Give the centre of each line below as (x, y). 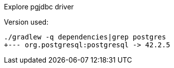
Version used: (26, 22)
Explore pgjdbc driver (39, 7)
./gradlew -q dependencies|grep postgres (85, 37)
